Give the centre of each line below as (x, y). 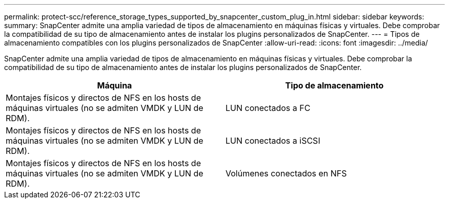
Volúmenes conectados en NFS (286, 173)
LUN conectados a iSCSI (273, 141)
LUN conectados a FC (268, 108)
